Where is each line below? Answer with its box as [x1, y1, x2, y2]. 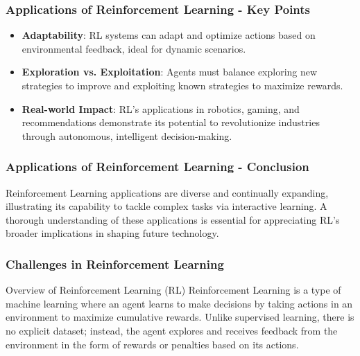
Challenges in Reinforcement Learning [6, 255, 224, 272]
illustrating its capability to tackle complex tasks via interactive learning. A [6, 199, 327, 213]
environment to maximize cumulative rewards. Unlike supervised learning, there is [6, 310, 354, 324]
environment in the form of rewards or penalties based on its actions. [6, 337, 299, 351]
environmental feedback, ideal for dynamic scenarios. [22, 41, 246, 55]
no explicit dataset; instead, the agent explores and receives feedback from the [6, 323, 338, 337]
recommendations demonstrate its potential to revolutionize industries [22, 115, 320, 130]
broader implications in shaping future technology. [6, 226, 219, 240]
